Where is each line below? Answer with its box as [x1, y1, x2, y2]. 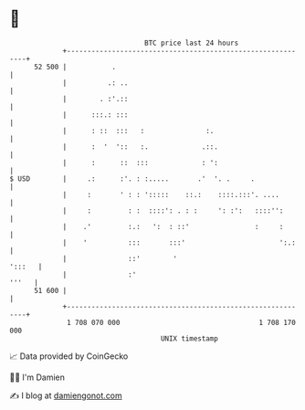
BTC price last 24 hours [144, 38, 239, 47]
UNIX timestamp [160, 333, 219, 343]
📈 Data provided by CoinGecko [9, 351, 129, 362]
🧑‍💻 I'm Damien [9, 372, 66, 383]
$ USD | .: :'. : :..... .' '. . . [9, 173, 256, 184]
